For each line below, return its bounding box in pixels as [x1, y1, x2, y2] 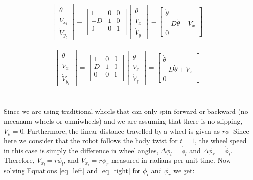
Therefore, [4, 155, 35, 165]
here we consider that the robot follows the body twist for [4, 135, 178, 145]
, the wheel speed [195, 135, 247, 145]
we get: [173, 165, 195, 176]
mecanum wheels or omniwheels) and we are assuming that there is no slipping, [4, 115, 243, 126]
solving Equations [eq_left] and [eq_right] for [4, 165, 141, 176]
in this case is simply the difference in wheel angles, [4, 145, 159, 155]
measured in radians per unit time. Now [111, 155, 231, 165]
